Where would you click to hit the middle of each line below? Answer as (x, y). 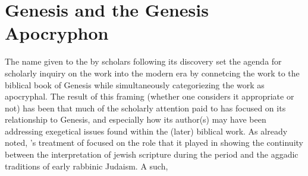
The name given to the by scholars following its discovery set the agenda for (143, 61)
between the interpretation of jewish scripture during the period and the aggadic (152, 154)
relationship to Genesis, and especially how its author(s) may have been (136, 119)
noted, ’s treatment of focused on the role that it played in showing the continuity (154, 143)
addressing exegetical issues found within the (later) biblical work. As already (146, 131)
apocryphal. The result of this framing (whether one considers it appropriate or (150, 96)
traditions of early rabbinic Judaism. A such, (87, 166)
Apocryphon (57, 33)
